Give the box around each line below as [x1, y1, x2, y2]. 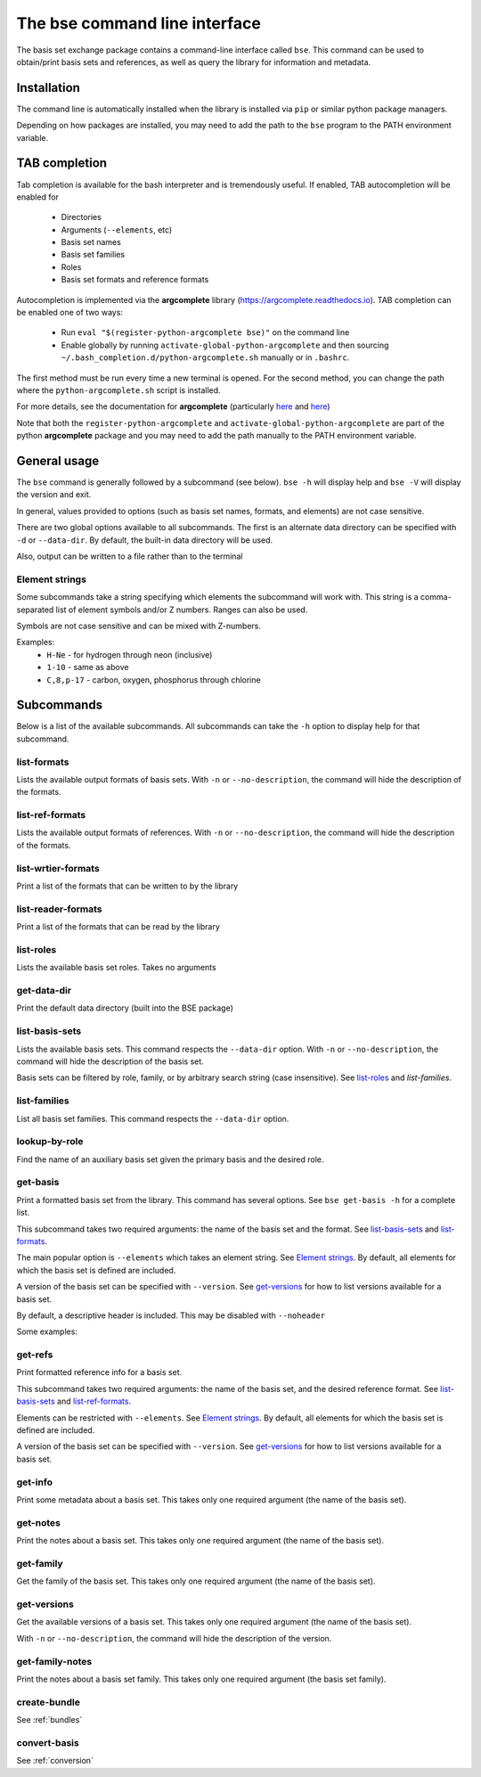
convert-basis [16, 1736, 79, 1748]
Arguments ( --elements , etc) [61, 224, 173, 235]
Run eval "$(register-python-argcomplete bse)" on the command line [61, 327, 350, 338]
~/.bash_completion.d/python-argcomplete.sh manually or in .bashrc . [61, 352, 350, 363]
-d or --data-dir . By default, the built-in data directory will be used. [16, 535, 273, 545]
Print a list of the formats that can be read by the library [16, 921, 220, 932]
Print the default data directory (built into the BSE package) [16, 1003, 233, 1013]
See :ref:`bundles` [16, 1715, 83, 1725]
